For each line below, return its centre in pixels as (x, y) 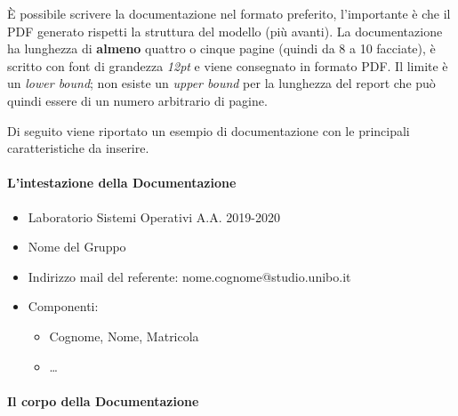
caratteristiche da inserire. (78, 148)
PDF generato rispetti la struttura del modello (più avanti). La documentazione (225, 31)
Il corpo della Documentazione (103, 400)
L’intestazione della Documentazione (122, 183)
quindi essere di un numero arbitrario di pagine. (137, 100)
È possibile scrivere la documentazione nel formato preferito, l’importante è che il (229, 13)
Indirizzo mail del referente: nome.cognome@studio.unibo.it (189, 276)
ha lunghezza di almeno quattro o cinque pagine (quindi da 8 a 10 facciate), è (221, 48)
